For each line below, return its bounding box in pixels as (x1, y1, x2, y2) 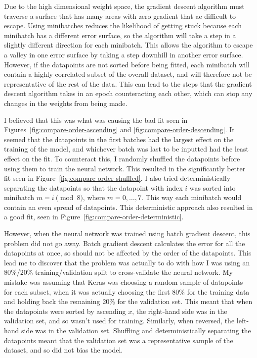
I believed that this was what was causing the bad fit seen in (4, 114, 188, 125)
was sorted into (189, 182, 236, 193)
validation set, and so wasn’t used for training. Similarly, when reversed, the (4, 315, 235, 326)
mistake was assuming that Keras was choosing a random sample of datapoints (4, 277, 243, 287)
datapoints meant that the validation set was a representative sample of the (4, 335, 233, 345)
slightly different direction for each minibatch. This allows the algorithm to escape (4, 40, 253, 50)
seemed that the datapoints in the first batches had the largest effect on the (4, 134, 233, 144)
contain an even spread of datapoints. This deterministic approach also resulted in (4, 202, 253, 212)
